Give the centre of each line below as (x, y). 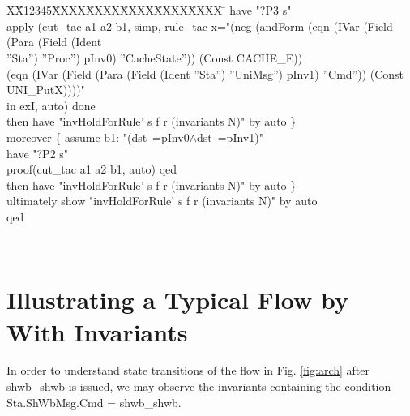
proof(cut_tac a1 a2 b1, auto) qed (92, 169)
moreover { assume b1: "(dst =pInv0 (98, 137)
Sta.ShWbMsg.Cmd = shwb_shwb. (94, 402)
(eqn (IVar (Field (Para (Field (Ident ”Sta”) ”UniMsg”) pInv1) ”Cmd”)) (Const (205, 73)
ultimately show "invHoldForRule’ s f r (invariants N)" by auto (162, 201)
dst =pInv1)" (230, 137)
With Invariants (97, 331)
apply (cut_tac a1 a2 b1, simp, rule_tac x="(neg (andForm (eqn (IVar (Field (200, 26)
